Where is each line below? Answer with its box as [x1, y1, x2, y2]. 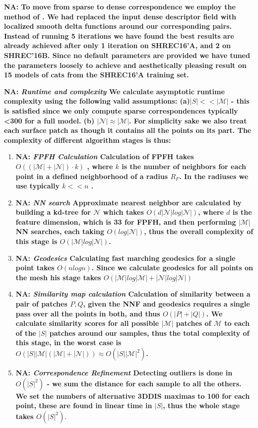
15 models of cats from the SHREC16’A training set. [4, 69, 189, 80]
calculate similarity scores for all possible [15, 318, 159, 328]
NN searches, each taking [15, 226, 105, 237]
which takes [103, 207, 144, 217]
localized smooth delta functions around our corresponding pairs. [4, 21, 232, 31]
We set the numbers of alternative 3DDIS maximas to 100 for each [15, 390, 250, 401]
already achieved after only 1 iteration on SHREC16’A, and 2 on [4, 40, 231, 51]
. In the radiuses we [179, 171, 249, 181]
